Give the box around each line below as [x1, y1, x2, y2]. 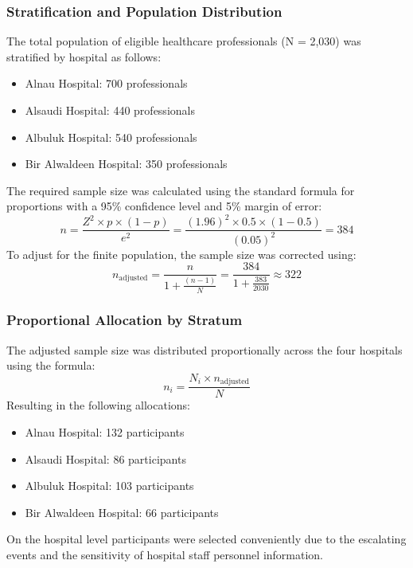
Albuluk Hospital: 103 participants [25, 477, 194, 494]
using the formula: [6, 357, 95, 374]
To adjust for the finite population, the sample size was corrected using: [6, 245, 357, 262]
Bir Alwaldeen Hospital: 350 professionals [25, 155, 228, 172]
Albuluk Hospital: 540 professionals [25, 128, 197, 145]
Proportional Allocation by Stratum [6, 310, 243, 330]
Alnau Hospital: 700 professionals [25, 75, 188, 92]
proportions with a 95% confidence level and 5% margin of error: [6, 198, 322, 214]
